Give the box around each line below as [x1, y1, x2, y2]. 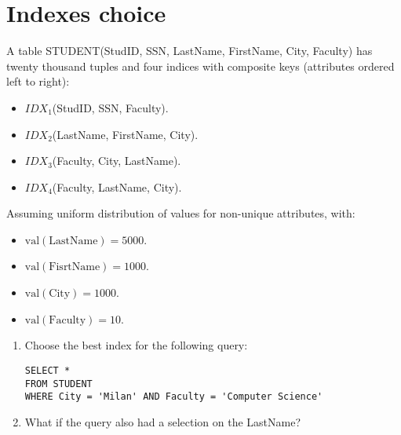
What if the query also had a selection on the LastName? [24, 413, 301, 430]
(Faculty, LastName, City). [52, 178, 182, 195]
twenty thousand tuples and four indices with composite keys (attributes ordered [6, 57, 395, 74]
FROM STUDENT [24, 378, 93, 389]
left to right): [6, 73, 70, 90]
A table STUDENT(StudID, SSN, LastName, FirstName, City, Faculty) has [6, 42, 373, 59]
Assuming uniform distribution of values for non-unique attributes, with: [6, 205, 355, 221]
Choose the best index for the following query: [24, 337, 248, 353]
